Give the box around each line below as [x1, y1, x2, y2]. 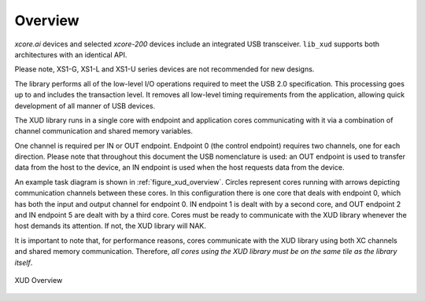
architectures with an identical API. [14, 50, 128, 59]
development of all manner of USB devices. [14, 101, 156, 110]
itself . [14, 258, 33, 267]
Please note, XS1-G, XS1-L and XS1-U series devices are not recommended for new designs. [14, 64, 315, 74]
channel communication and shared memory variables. [14, 127, 193, 136]
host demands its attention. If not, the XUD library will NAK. [14, 221, 206, 231]
